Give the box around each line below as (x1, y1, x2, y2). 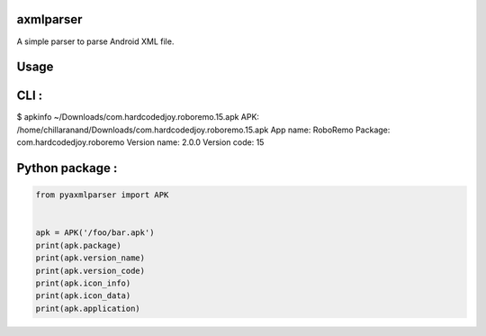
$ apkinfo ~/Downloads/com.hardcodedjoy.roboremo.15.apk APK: (16, 112, 260, 123)
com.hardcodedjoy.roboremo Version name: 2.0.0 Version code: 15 (16, 137, 265, 148)
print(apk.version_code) (35, 266, 146, 276)
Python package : (16, 160, 118, 176)
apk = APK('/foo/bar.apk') (35, 228, 155, 238)
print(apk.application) (35, 303, 141, 313)
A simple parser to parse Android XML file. (16, 36, 175, 47)
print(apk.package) (35, 240, 121, 250)
